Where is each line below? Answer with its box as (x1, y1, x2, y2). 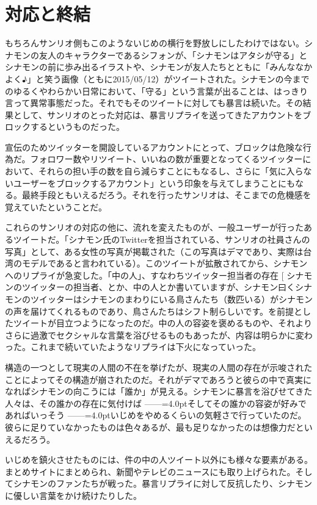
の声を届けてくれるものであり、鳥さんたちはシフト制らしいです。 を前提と (5, 304, 303, 317)
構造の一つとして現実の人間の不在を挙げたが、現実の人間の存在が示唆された (5, 360, 313, 373)
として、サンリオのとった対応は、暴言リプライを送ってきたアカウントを (13, 108, 303, 121)
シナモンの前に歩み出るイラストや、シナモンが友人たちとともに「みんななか (5, 60, 313, 73)
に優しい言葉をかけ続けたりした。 (5, 489, 142, 501)
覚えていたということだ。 (5, 200, 107, 213)
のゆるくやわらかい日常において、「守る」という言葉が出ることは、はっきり (5, 84, 308, 97)
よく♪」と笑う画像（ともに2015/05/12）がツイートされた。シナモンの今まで (5, 72, 310, 85)
